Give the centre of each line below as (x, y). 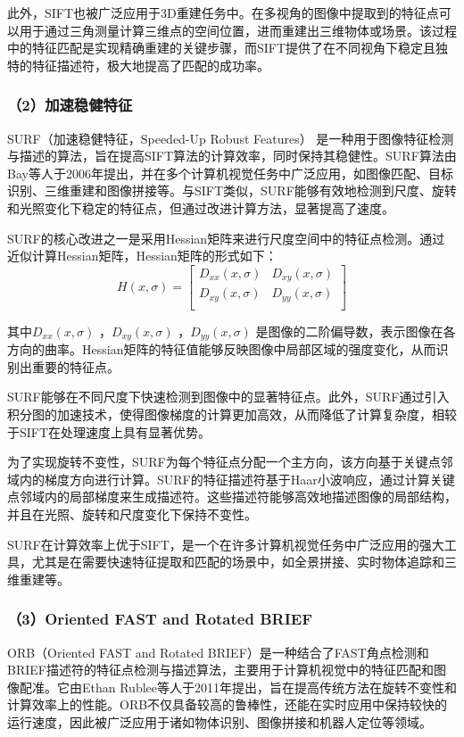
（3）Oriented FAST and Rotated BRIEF (160, 619)
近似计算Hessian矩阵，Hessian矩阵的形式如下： (142, 256)
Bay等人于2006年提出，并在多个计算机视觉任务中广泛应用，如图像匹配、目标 (230, 173)
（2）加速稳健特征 (70, 105)
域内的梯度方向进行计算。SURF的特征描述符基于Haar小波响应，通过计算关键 (231, 479)
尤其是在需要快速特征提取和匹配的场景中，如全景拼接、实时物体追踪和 (238, 562)
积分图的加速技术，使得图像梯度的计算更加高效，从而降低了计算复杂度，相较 (232, 414)
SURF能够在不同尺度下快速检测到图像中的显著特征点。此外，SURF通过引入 (228, 397)
